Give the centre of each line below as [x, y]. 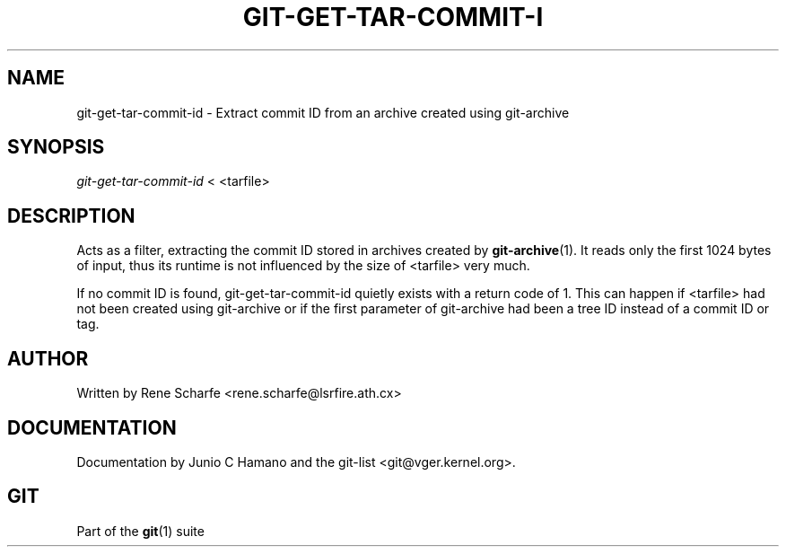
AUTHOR [48, 358]
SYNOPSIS [56, 147]
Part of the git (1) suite [140, 531]
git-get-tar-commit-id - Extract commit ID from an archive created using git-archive [323, 112]
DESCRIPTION [71, 215]
